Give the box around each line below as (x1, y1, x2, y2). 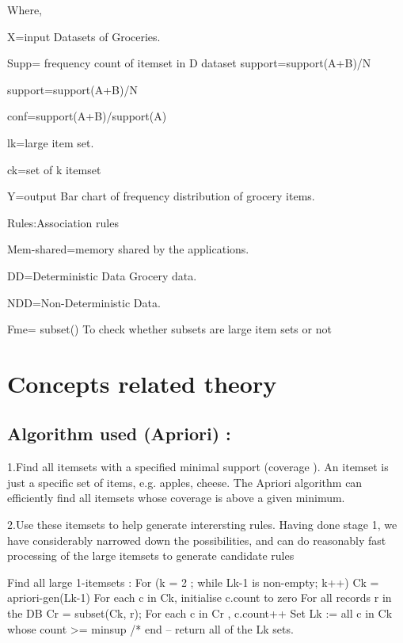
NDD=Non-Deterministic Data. (7, 294, 161, 310)
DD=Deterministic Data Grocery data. (7, 267, 197, 283)
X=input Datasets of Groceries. (7, 28, 161, 44)
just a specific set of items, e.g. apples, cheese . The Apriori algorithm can (7, 474, 363, 490)
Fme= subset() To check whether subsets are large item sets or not (7, 321, 332, 337)
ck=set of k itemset (7, 161, 101, 177)
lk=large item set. (7, 134, 94, 150)
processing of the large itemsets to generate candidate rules (7, 547, 295, 564)
